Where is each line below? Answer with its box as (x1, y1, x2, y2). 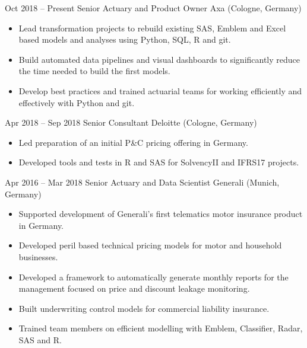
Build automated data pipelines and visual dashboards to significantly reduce (18, 53, 300, 65)
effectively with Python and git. (18, 96, 135, 108)
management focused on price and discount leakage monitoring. (18, 282, 250, 295)
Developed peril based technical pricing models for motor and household (18, 239, 282, 251)
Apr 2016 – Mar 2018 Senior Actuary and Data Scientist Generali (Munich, (5, 175, 280, 188)
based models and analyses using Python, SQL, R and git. (18, 33, 231, 46)
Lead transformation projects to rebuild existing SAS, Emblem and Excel (18, 21, 286, 34)
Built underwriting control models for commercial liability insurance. (18, 302, 270, 314)
